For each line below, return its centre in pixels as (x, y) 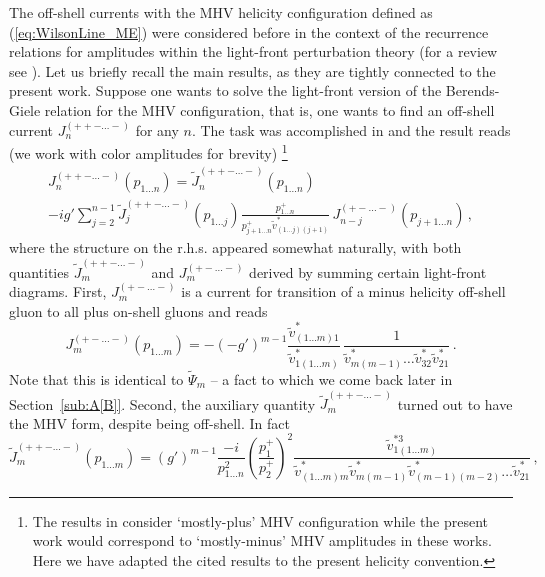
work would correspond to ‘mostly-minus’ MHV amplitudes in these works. (262, 540)
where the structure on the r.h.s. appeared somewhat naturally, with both (235, 247)
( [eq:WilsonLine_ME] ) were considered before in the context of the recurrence (249, 31)
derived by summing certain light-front (368, 271)
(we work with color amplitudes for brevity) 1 (148, 151)
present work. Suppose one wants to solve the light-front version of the (225, 90)
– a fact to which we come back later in (331, 379)
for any (157, 129)
